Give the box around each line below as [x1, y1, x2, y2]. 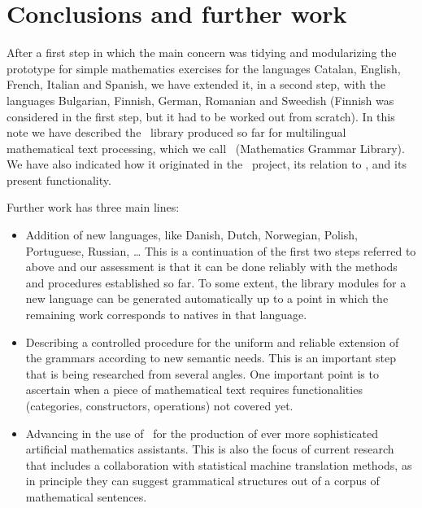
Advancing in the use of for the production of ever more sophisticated [25, 424, 379, 441]
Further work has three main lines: [7, 199, 180, 216]
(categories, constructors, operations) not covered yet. [25, 397, 294, 414]
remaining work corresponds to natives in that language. [25, 306, 307, 323]
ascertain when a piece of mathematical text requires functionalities [25, 381, 363, 398]
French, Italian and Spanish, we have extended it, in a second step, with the [7, 76, 385, 93]
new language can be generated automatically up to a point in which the [25, 290, 389, 307]
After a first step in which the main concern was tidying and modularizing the [7, 44, 397, 61]
